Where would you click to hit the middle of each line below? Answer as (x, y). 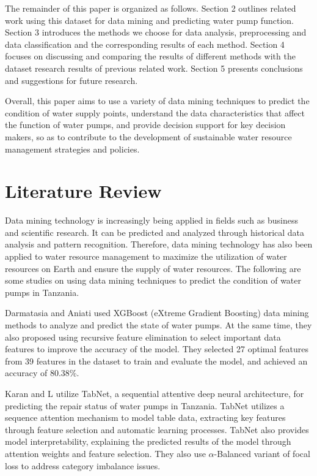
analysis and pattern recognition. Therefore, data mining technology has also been (159, 244)
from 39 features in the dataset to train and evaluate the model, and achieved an (156, 361)
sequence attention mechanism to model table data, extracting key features (145, 417)
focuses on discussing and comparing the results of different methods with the (150, 56)
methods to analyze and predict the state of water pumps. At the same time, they (158, 325)
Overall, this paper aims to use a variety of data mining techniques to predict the (157, 101)
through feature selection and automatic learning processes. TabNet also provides (157, 429)
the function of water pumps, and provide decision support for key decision (145, 125)
